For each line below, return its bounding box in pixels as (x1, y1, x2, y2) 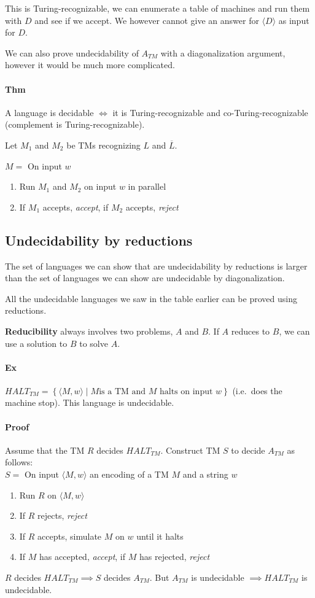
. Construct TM (160, 443, 220, 456)
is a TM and (99, 387, 146, 396)
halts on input (159, 387, 213, 396)
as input (278, 14, 309, 26)
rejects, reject (37, 509, 87, 522)
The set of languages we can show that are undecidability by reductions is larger (5, 259, 308, 272)
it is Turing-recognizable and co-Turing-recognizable (112, 106, 308, 118)
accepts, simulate (37, 529, 102, 542)
